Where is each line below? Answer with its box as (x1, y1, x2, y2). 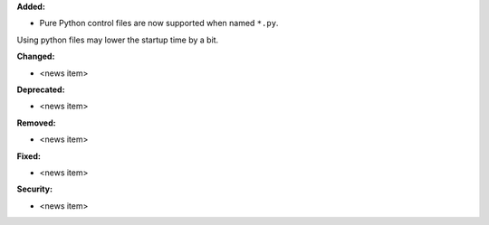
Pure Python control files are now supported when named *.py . (39, 18, 279, 29)
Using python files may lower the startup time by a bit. (16, 34, 219, 45)
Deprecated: (16, 84, 65, 95)
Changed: (16, 51, 55, 62)
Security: (16, 183, 53, 194)
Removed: (16, 117, 56, 128)
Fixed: (16, 150, 41, 162)
